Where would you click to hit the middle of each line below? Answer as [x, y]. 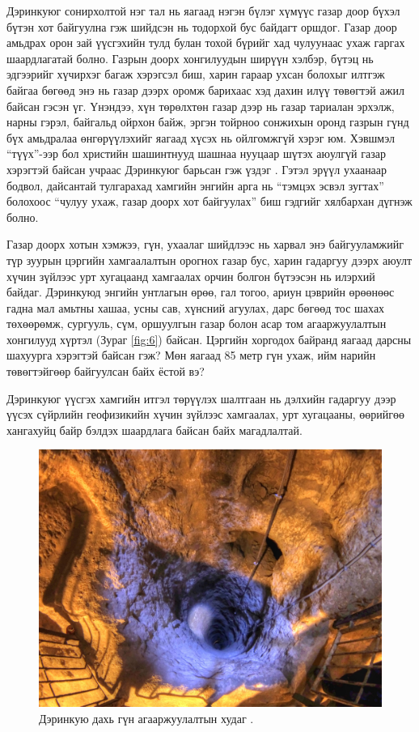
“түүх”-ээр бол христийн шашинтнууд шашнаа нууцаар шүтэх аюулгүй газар [196, 153]
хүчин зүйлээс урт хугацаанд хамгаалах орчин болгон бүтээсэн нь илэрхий [191, 276]
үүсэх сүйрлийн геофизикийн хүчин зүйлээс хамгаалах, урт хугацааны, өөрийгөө [206, 414]
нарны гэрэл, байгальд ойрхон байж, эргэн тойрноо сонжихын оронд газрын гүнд [208, 122]
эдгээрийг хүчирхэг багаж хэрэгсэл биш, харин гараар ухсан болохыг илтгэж [196, 74]
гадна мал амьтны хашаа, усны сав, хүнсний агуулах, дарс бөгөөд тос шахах [196, 307]
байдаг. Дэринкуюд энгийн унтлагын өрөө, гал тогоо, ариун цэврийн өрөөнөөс [201, 292]
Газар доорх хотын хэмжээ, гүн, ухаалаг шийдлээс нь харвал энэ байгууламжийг [205, 244]
